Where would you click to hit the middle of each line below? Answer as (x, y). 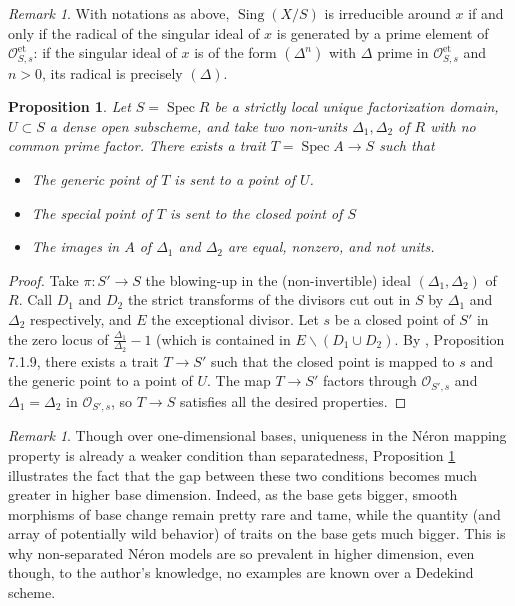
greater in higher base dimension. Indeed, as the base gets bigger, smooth (233, 494)
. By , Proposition (449, 338)
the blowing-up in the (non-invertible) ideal (278, 279)
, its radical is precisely (112, 72)
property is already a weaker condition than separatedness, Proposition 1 (232, 454)
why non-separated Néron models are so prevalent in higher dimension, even (241, 552)
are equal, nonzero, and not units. (331, 246)
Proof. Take (43, 279)
